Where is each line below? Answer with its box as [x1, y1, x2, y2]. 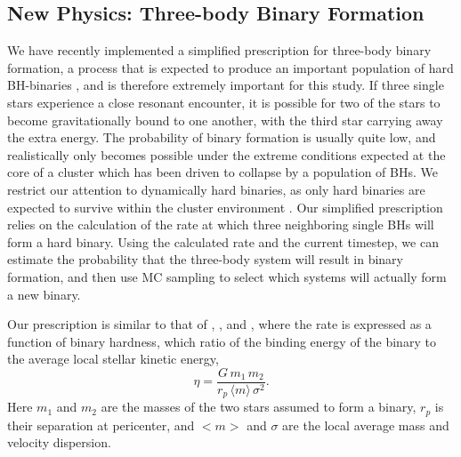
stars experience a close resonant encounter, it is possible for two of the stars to [7, 92, 441, 111]
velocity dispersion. [7, 433, 111, 452]
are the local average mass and [282, 415, 449, 434]
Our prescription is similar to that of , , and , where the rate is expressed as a [7, 315, 432, 333]
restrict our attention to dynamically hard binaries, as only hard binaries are [7, 180, 425, 198]
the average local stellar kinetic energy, [7, 349, 219, 368]
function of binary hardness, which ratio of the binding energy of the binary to [7, 332, 436, 350]
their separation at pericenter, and [7, 415, 195, 434]
